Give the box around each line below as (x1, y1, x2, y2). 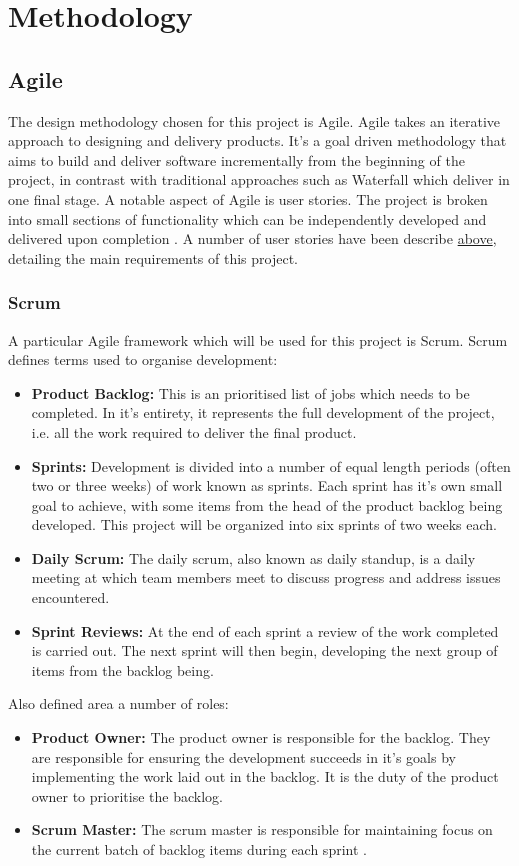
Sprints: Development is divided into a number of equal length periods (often (31, 455, 511, 476)
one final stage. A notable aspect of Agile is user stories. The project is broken (8, 188, 488, 209)
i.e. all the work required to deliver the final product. (31, 421, 357, 442)
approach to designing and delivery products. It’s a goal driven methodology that (8, 130, 507, 151)
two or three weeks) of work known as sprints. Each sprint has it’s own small (31, 475, 503, 496)
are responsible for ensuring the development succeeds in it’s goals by (31, 746, 456, 767)
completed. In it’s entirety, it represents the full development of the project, (31, 402, 495, 423)
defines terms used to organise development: (8, 349, 278, 370)
